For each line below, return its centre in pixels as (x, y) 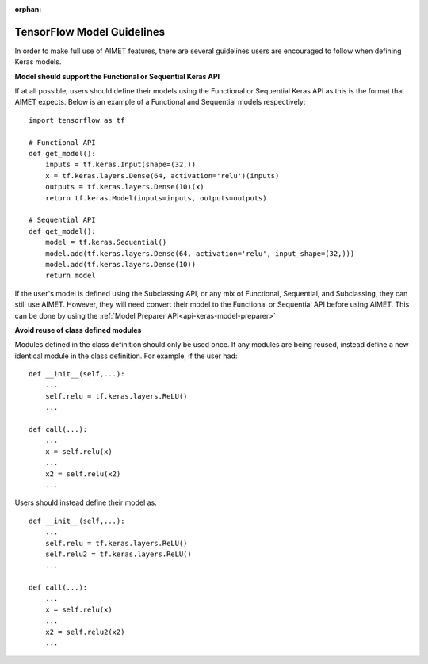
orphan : (28, 9)
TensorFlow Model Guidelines (90, 32)
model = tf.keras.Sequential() (106, 242)
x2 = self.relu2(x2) (85, 632)
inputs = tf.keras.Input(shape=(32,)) (120, 165)
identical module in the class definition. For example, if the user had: (126, 356)
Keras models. (38, 62)
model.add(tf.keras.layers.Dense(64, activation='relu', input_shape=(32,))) (200, 253)
